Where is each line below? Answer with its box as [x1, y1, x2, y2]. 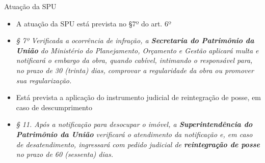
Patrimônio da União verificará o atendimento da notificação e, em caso [16, 128, 253, 139]
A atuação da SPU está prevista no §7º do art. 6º [16, 18, 171, 28]
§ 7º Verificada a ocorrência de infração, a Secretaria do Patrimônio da [16, 35, 254, 46]
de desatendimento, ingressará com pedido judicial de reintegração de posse [16, 139, 260, 149]
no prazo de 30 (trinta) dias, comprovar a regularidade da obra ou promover [16, 64, 254, 75]
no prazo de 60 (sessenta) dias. [16, 149, 113, 159]
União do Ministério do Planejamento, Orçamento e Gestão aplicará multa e [16, 45, 259, 55]
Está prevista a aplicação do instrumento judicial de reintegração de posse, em [16, 92, 261, 103]
